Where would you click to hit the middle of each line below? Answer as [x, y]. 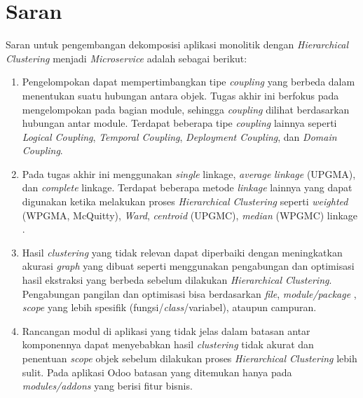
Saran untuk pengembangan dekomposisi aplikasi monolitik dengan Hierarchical [177, 44]
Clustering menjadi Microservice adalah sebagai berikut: [126, 58]
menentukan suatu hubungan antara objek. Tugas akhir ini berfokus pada [180, 95]
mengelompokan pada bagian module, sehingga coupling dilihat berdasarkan [186, 109]
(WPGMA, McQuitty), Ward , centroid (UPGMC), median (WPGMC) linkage [190, 215]
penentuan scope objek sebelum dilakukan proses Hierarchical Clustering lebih [190, 358]
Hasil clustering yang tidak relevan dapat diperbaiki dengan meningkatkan [182, 252]
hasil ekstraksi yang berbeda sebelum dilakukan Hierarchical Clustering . [177, 280]
